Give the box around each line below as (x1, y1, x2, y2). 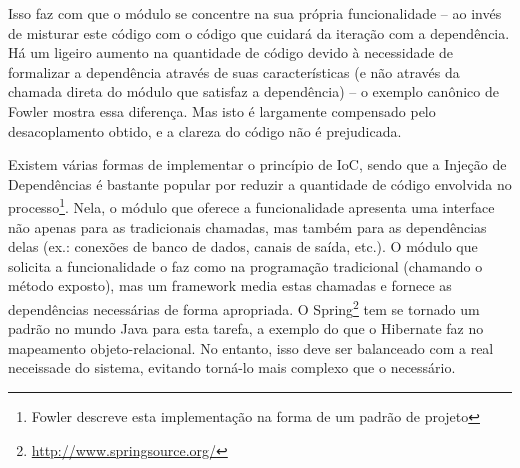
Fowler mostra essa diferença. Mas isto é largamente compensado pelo (8, 100, 436, 121)
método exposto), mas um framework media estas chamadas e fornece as (8, 275, 452, 296)
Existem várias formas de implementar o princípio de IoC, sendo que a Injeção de (8, 154, 507, 175)
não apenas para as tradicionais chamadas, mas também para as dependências (8, 216, 487, 237)
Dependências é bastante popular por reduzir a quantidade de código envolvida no (8, 173, 512, 194)
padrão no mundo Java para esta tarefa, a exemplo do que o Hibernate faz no (8, 318, 484, 339)
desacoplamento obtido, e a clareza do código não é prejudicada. (8, 120, 402, 141)
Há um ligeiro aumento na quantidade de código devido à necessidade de (8, 42, 454, 63)
